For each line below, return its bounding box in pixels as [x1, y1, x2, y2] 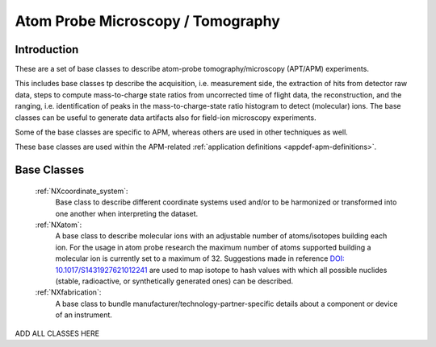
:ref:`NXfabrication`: [35, 287, 102, 297]
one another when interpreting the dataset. [55, 209, 198, 218]
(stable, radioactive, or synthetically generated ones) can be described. [55, 276, 294, 286]
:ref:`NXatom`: [35, 220, 82, 229]
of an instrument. [55, 310, 113, 320]
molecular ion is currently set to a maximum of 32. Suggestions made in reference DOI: [55, 254, 345, 263]
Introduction [15, 43, 79, 56]
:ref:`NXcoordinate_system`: [35, 186, 128, 196]
